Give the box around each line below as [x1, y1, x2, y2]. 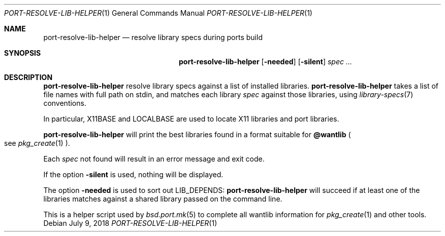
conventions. [43, 99, 86, 107]
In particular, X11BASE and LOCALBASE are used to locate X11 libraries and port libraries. [43, 114, 339, 123]
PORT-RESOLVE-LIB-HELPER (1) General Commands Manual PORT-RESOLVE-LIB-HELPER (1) [4, 9, 312, 17]
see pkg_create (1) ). [4, 139, 70, 147]
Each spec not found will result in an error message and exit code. [43, 154, 265, 163]
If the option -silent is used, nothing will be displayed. [43, 170, 224, 179]
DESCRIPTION [4, 73, 53, 82]
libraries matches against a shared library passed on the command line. [43, 194, 282, 203]
